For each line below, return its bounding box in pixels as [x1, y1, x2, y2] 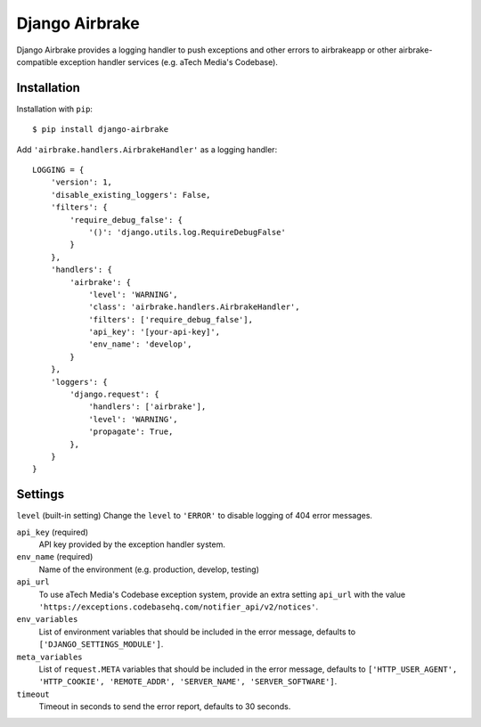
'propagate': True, [88, 427, 174, 437]
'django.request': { [69, 389, 159, 400]
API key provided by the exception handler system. [38, 539, 226, 550]
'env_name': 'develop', [88, 339, 192, 349]
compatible [16, 56, 58, 67]
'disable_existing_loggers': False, [50, 190, 211, 200]
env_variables [16, 615, 78, 625]
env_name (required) [16, 551, 94, 562]
